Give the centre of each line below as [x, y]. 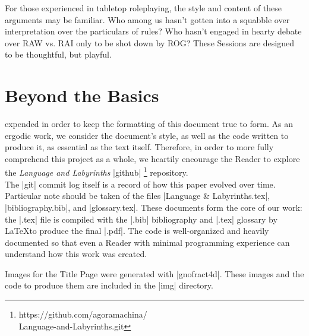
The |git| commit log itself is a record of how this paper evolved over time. [140, 184]
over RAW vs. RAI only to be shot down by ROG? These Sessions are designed [149, 42]
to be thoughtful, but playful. [58, 54]
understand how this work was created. [76, 254]
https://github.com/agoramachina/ [83, 314]
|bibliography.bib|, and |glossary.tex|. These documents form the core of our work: [154, 207]
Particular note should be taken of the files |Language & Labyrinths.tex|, [138, 196]
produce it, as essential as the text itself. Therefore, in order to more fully [139, 147]
